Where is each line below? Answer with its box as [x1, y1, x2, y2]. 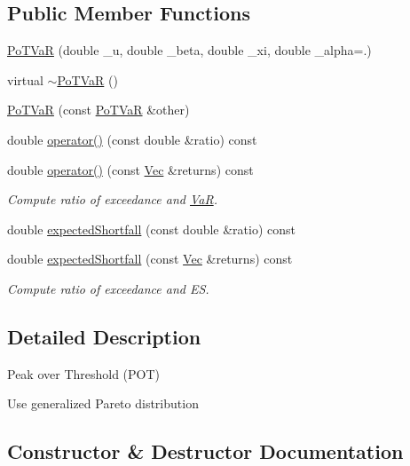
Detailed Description [7, 322, 201, 350]
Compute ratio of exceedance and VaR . [7, 190, 217, 209]
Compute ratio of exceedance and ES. [7, 279, 209, 297]
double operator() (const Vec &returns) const [7, 160, 254, 178]
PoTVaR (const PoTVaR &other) [7, 100, 190, 119]
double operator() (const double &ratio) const [7, 130, 257, 148]
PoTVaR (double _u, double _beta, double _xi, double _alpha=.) [7, 41, 372, 59]
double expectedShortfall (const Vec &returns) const [7, 249, 293, 268]
